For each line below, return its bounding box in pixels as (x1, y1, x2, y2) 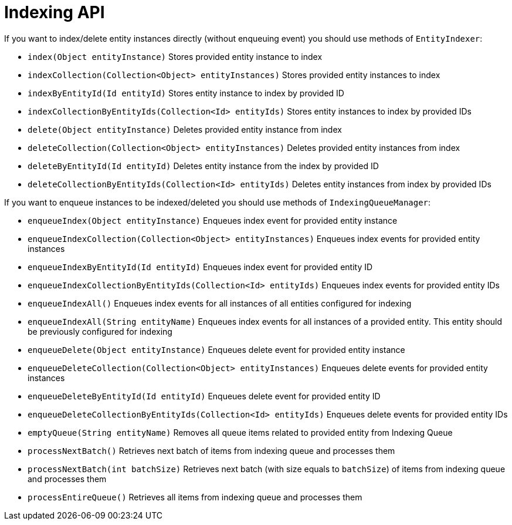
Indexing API (4, 2, 105, 22)
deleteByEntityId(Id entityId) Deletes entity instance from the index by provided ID (28, 160, 379, 171)
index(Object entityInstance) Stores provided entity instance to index (28, 51, 323, 62)
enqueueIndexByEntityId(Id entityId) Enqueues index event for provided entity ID (28, 261, 373, 272)
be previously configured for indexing (28, 326, 172, 336)
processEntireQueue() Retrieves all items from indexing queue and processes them (28, 492, 362, 502)
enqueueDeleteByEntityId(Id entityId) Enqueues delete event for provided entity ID (28, 391, 381, 401)
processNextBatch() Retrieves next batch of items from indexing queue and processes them (28, 445, 395, 456)
